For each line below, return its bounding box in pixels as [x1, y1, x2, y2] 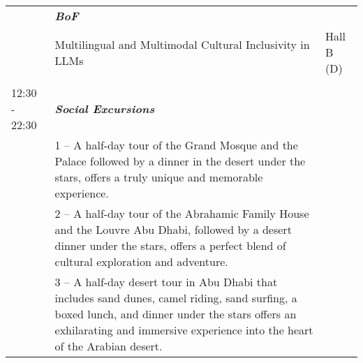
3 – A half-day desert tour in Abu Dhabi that [54, 274, 278, 290]
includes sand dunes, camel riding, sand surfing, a [54, 290, 297, 306]
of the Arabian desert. [54, 338, 163, 354]
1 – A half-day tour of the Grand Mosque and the [54, 137, 298, 153]
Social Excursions [54, 101, 155, 117]
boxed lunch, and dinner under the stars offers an [54, 306, 297, 322]
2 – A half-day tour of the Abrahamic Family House [54, 205, 309, 221]
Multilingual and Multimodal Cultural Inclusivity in [54, 36, 310, 52]
